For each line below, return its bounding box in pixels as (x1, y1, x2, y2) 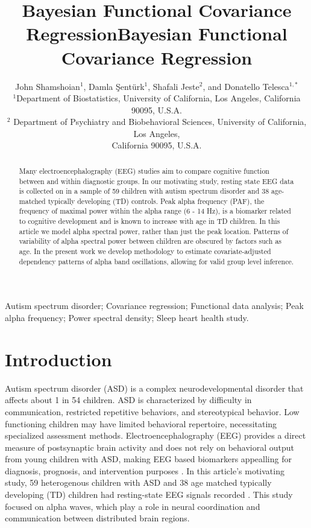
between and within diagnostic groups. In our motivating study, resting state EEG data (19, 176, 294, 186)
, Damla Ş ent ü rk (83, 80, 145, 92)
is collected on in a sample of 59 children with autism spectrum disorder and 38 (19, 186, 269, 196)
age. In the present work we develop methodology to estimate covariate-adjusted (19, 246, 271, 256)
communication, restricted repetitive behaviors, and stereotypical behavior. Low (5, 405, 300, 418)
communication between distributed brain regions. (5, 512, 190, 524)
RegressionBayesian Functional (26, 21, 287, 46)
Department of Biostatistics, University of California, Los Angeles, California (16, 92, 301, 104)
